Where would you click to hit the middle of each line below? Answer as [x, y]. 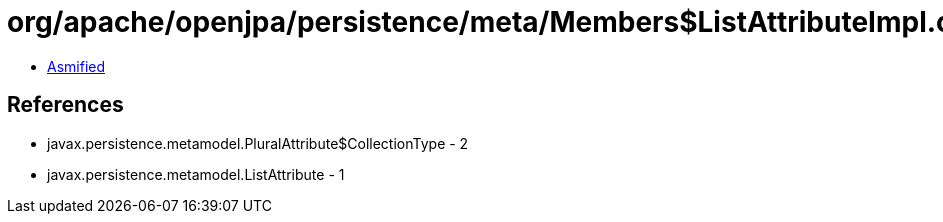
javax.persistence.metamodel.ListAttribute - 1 [196, 174]
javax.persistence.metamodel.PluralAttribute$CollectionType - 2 [258, 143]
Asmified [76, 66]
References [65, 105]
